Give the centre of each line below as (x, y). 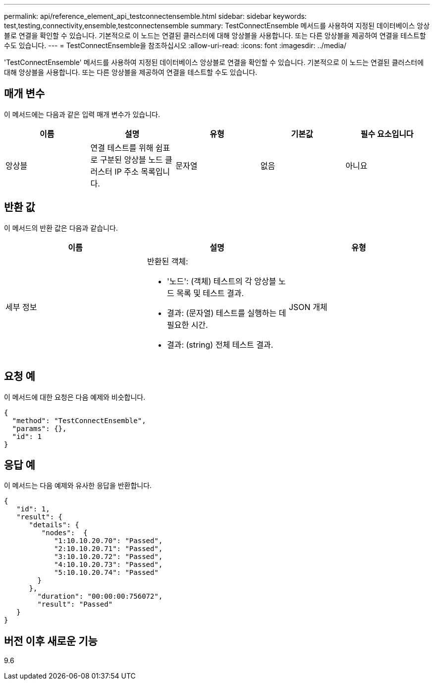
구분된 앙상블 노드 (131, 159)
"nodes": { (64, 533)
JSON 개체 (308, 307)
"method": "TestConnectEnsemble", (79, 420)
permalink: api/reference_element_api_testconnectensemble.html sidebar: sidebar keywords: (155, 16)
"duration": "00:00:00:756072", (100, 596)
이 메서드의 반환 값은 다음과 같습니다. (61, 228)
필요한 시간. (187, 325)
